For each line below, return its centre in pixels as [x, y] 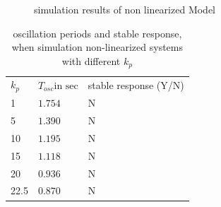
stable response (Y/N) [136, 84]
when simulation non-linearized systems [97, 47]
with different [91, 60]
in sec [66, 86]
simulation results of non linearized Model [125, 9]
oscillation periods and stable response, [97, 33]
